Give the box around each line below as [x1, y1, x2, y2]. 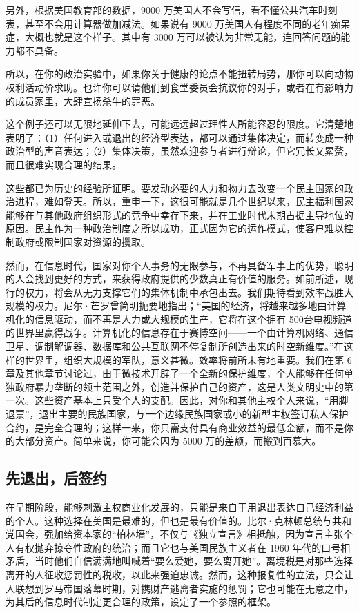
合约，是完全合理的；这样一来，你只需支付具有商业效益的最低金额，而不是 [6, 420, 344, 434]
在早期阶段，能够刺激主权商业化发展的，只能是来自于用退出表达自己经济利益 [6, 500, 353, 514]
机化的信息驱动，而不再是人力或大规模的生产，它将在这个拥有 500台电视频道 [6, 311, 352, 326]
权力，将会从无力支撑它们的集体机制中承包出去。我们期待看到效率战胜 [24, 284, 344, 299]
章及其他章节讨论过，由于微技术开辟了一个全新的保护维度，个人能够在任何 [6, 366, 344, 380]
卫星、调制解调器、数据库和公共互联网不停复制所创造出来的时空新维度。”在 [6, 339, 344, 353]
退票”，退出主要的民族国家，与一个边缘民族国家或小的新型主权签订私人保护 [6, 407, 349, 421]
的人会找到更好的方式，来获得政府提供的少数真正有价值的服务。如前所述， [6, 271, 344, 286]
